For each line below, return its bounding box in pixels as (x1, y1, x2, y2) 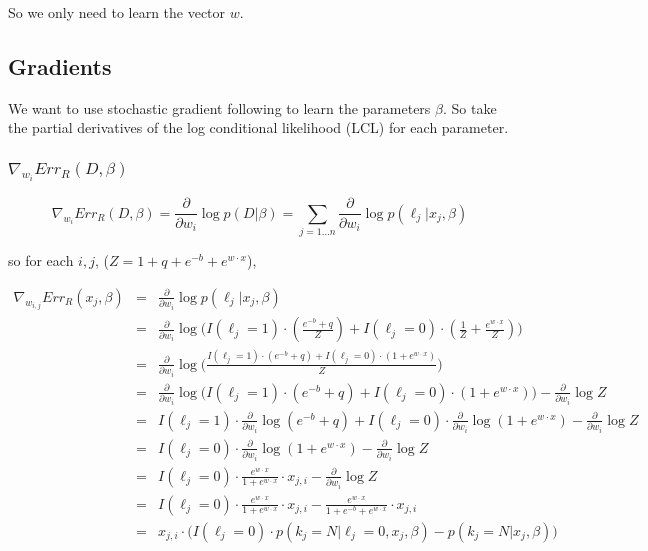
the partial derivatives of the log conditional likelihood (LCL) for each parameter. (8, 117, 509, 138)
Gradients (8, 50, 112, 81)
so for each (8, 250, 74, 271)
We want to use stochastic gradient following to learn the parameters (8, 97, 431, 118)
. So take (442, 97, 497, 118)
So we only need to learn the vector (8, 2, 226, 22)
